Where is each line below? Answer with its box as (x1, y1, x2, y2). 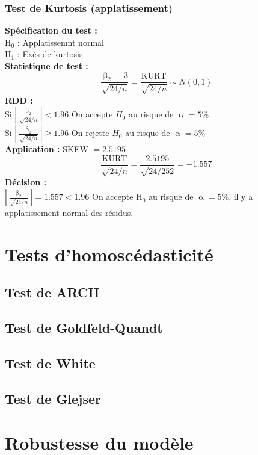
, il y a (229, 190, 253, 203)
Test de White (5, 353, 96, 372)
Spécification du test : (5, 24, 97, 37)
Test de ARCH (5, 283, 100, 302)
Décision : (5, 176, 46, 188)
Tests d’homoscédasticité (5, 241, 213, 266)
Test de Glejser (5, 389, 102, 407)
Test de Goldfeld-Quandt (5, 318, 163, 337)
